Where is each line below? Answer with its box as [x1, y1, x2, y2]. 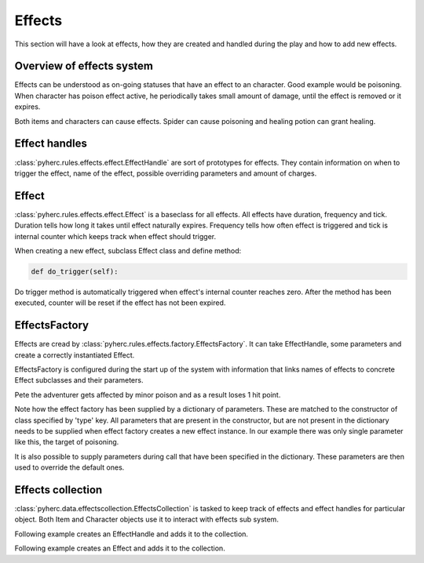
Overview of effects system [14, 60, 153, 73]
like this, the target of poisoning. [14, 438, 119, 447]
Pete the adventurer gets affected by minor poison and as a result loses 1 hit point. [14, 390, 281, 399]
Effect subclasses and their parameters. [14, 376, 144, 385]
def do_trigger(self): [31, 267, 119, 276]
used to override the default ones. [14, 463, 125, 472]
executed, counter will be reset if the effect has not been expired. [14, 298, 226, 307]
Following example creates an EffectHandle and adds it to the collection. [14, 529, 249, 539]
